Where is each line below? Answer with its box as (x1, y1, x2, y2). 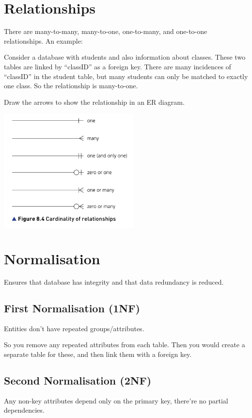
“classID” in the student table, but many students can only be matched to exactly (4, 71, 248, 81)
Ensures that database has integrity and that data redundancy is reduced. (4, 276, 224, 287)
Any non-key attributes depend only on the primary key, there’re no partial (4, 395, 228, 405)
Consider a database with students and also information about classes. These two (4, 52, 246, 62)
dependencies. (4, 405, 45, 415)
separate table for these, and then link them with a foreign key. (4, 349, 192, 359)
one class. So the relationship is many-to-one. (4, 80, 138, 91)
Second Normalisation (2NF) (4, 372, 152, 387)
